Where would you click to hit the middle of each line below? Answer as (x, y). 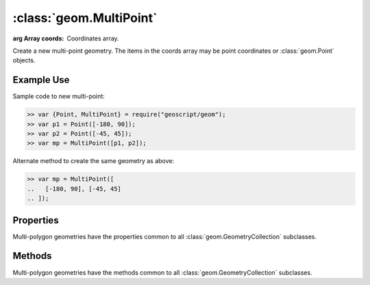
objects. (24, 60)
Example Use (41, 80)
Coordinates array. (93, 38)
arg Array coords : (38, 38)
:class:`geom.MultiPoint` (85, 18)
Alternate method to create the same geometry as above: (94, 161)
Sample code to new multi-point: (59, 97)
